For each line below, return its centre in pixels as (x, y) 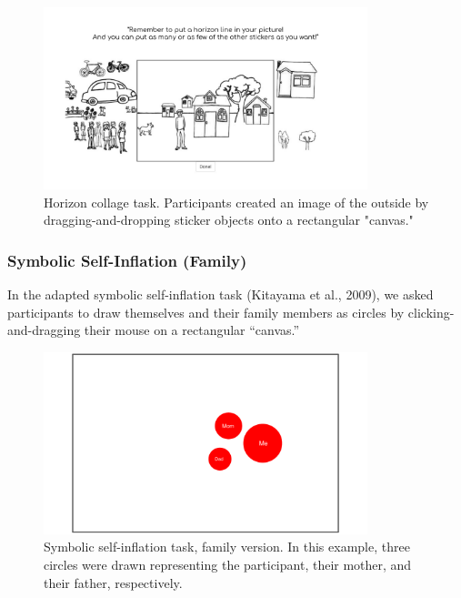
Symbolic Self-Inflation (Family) (127, 260)
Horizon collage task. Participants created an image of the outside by (236, 202)
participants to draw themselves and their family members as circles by (206, 312)
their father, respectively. (113, 582)
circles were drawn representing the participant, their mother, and (228, 564)
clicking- (431, 312)
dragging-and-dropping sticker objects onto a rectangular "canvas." (229, 220)
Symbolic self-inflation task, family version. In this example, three (227, 547)
